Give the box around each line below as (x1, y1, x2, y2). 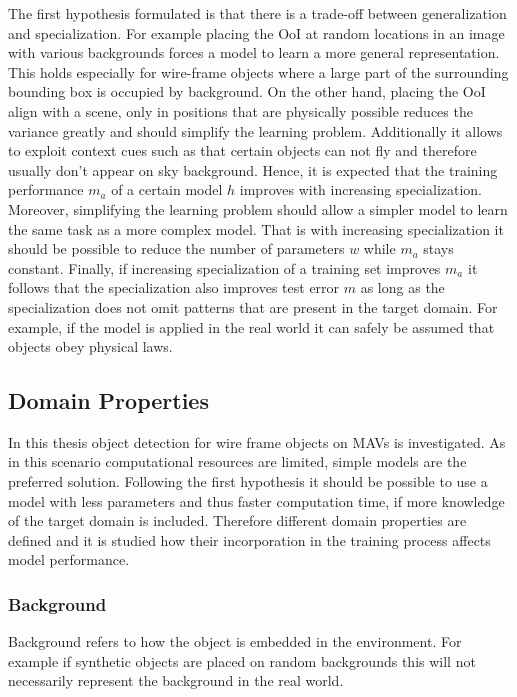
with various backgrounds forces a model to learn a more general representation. (8, 42, 500, 63)
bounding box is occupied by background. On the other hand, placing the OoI (8, 81, 486, 102)
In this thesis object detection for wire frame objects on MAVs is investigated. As (8, 431, 506, 452)
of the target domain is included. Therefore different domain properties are (8, 510, 467, 531)
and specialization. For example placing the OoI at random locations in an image (8, 22, 505, 43)
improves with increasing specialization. (239, 179, 483, 200)
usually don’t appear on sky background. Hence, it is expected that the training (8, 159, 498, 180)
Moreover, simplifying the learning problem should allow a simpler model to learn (8, 198, 508, 219)
